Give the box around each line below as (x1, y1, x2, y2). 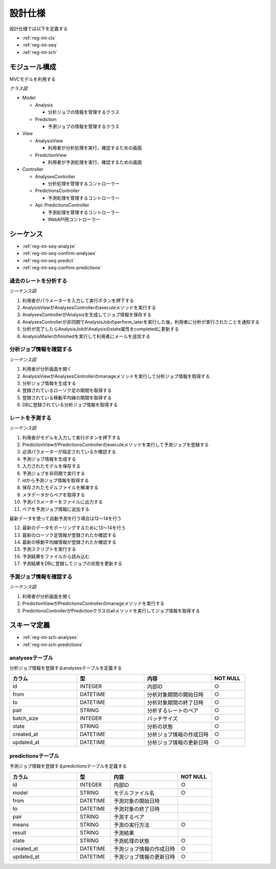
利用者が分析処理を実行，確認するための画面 (48, 145, 142, 151)
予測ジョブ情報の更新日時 (113, 853, 175, 860)
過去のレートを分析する (9, 277, 67, 284)
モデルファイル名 (113, 789, 155, 796)
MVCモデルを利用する (9, 76, 56, 82)
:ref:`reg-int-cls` (22, 35, 56, 41)
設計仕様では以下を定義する (9, 26, 68, 32)
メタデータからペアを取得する (22, 491, 85, 498)
